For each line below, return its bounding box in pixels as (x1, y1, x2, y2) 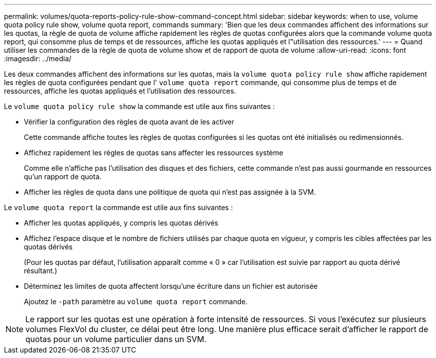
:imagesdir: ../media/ (4, 54, 72, 63)
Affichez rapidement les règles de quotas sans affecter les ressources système (24, 148, 283, 157)
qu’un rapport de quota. (24, 172, 102, 181)
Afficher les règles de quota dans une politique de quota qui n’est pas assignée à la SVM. (24, 188, 316, 196)
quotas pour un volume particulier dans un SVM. (25, 334, 207, 344)
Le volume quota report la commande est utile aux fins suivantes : (4, 203, 233, 212)
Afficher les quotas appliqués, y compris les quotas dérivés (24, 219, 218, 227)
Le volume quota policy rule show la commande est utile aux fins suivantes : (4, 102, 275, 111)
